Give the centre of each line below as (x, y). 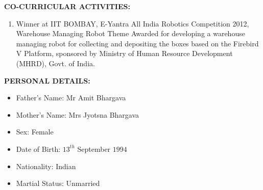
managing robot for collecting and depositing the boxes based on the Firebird (137, 43)
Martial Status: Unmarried (58, 183)
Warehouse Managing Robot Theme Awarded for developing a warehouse (130, 33)
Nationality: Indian (46, 166)
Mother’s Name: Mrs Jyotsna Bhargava (78, 114)
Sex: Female (35, 132)
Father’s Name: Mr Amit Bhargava (71, 98)
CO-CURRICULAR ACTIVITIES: (67, 6)
